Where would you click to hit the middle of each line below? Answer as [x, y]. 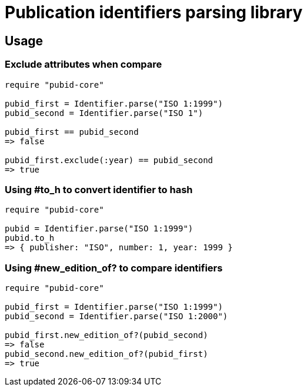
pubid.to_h [30, 238]
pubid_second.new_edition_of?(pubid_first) [106, 354]
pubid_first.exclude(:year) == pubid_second [109, 160]
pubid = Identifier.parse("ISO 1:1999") [99, 229]
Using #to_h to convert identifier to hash [99, 189]
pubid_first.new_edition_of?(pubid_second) [106, 335]
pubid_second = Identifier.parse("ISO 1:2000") [116, 317]
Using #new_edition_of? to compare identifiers [114, 268]
